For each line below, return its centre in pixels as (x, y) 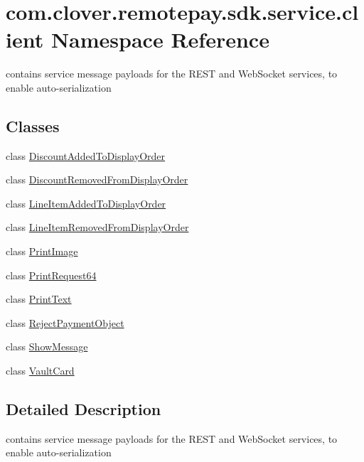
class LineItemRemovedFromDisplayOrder (97, 227)
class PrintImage (42, 251)
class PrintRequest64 (51, 275)
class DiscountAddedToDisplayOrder (86, 155)
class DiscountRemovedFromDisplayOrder (97, 179)
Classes (33, 125)
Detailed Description (84, 409)
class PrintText (39, 299)
